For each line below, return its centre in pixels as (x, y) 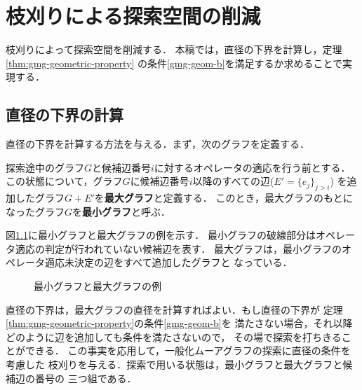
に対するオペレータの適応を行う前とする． (252, 167)
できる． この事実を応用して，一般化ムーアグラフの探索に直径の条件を (188, 350)
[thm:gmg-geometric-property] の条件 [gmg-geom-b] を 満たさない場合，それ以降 (179, 323)
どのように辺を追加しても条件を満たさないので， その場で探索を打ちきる (174, 336)
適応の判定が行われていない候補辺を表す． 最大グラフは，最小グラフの (178, 248)
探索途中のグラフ (45, 167)
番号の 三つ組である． (86, 378)
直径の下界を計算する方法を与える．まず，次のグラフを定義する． (157, 144)
